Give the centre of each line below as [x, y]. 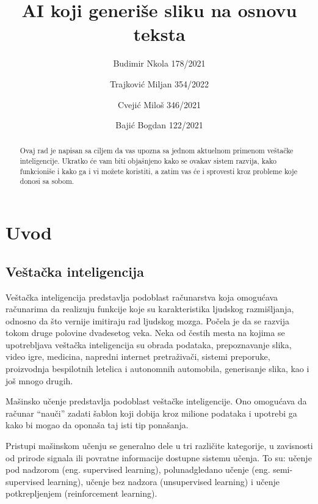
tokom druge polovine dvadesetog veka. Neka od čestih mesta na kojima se [145, 333]
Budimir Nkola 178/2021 [159, 63]
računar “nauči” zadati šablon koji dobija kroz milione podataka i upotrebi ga [151, 413]
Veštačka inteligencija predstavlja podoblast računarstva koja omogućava [142, 297]
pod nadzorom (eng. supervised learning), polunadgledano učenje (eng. [138, 469]
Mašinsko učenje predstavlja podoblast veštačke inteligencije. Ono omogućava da [156, 401]
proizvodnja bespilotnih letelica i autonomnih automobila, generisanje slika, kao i [157, 369]
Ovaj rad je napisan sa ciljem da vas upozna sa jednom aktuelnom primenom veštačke [157, 151]
